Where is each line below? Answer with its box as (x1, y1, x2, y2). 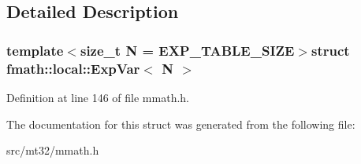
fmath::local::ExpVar (6, 58, 140, 78)
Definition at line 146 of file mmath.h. (6, 89, 189, 105)
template (6, 40, 64, 60)
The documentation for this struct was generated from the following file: (6, 115, 355, 132)
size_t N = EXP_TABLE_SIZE (80, 40, 295, 60)
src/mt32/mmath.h (6, 142, 99, 159)
